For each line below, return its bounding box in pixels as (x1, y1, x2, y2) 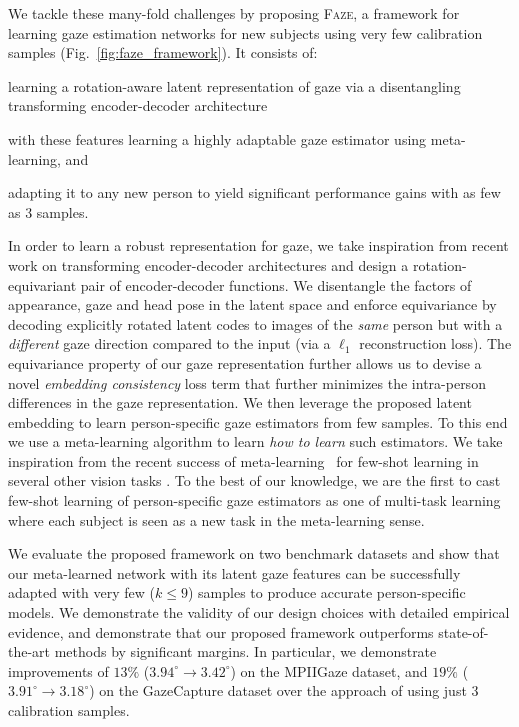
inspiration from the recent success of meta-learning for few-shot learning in (8, 450, 479, 471)
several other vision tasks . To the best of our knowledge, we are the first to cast (8, 470, 501, 491)
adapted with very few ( (8, 582, 156, 603)
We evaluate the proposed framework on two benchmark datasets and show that (8, 543, 500, 564)
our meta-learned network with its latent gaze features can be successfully (8, 562, 461, 583)
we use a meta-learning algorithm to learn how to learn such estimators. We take (8, 431, 503, 452)
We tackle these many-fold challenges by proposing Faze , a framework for (8, 3, 460, 23)
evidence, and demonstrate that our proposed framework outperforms (8, 621, 434, 642)
